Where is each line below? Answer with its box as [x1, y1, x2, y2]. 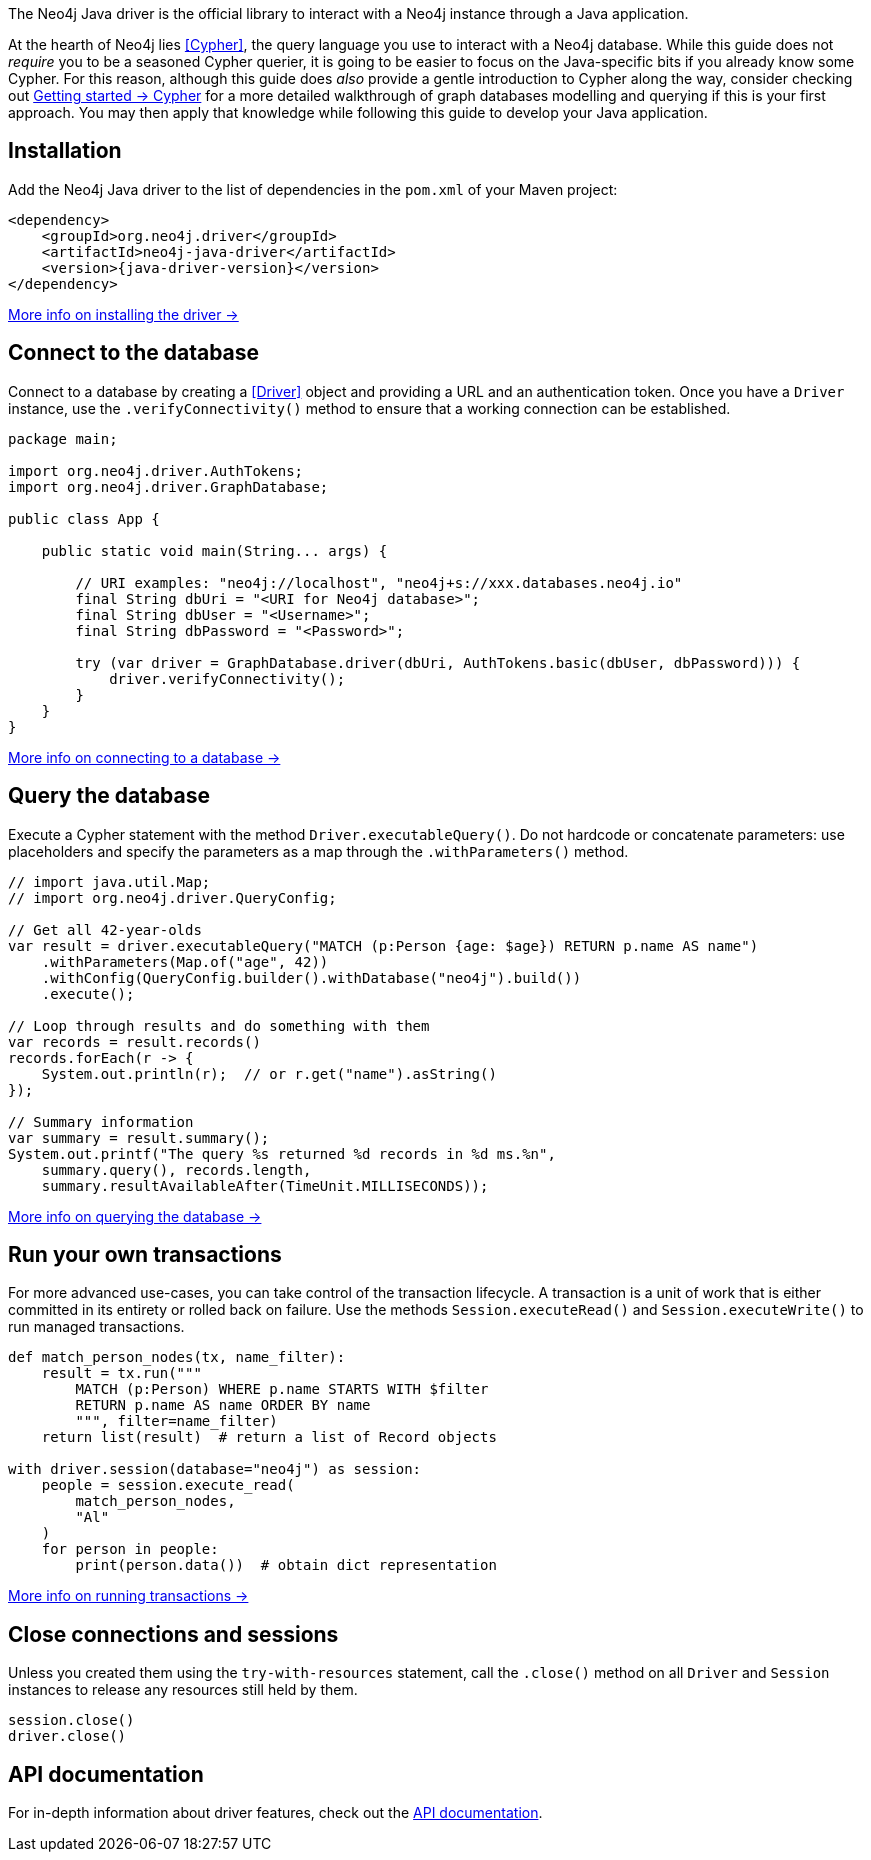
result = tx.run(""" [41, 1365, 202, 1382]
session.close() [8, 1712, 135, 1729]
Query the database [8, 783, 211, 809]
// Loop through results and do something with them [8, 1017, 430, 1034]
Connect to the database [8, 340, 260, 366]
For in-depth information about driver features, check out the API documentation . [8, 1804, 543, 1822]
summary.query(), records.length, [41, 1161, 312, 1178]
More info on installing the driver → [8, 305, 239, 323]
